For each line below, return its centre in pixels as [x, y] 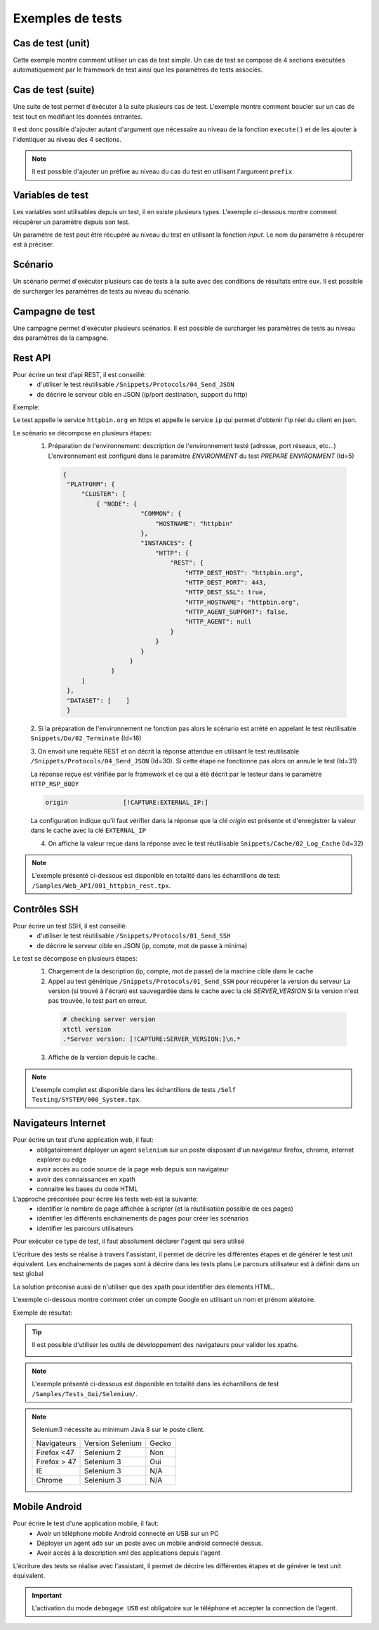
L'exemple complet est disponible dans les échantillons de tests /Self [134, 1090]
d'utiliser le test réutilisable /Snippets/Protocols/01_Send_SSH [134, 936]
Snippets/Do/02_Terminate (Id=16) [86, 738]
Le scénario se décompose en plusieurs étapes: [82, 433]
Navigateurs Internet [59, 1123]
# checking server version [109, 1019]
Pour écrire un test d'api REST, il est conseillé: [80, 374]
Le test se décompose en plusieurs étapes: [75, 958]
